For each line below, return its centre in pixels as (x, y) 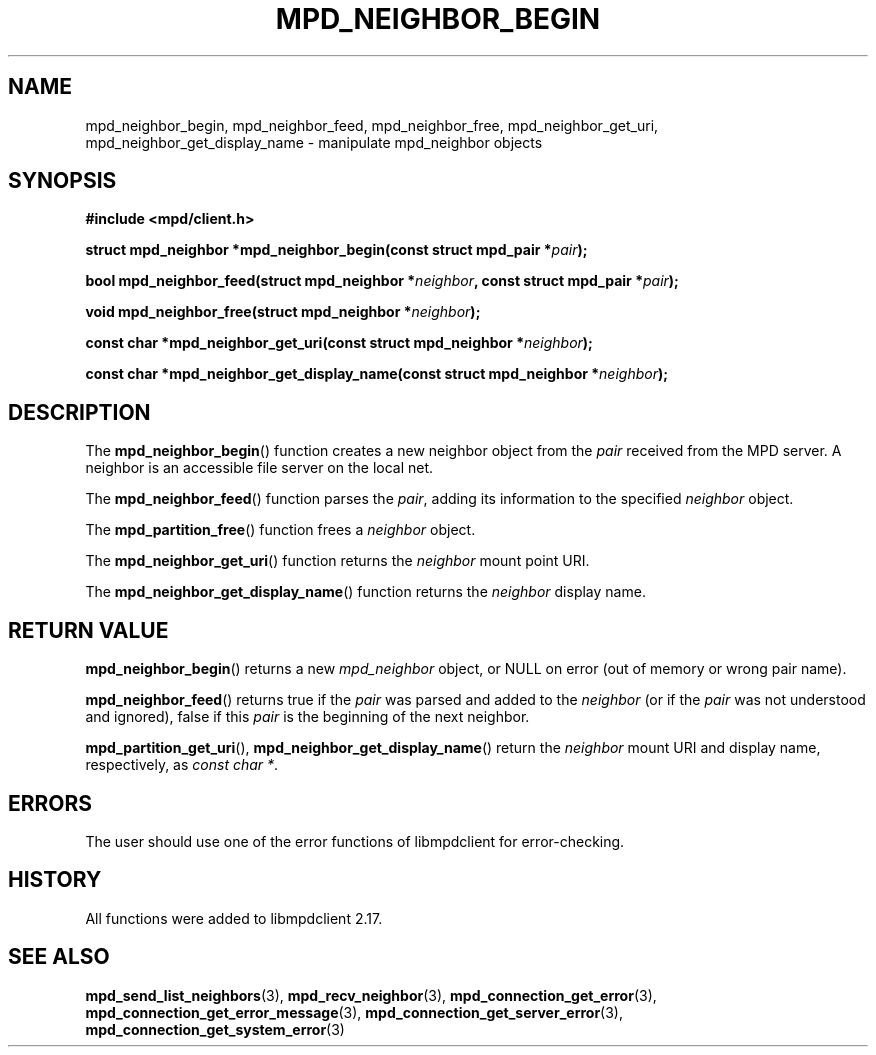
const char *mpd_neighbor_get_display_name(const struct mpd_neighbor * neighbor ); (377, 374)
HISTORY (55, 880)
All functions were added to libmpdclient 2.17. (234, 918)
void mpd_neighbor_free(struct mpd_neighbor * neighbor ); (283, 312)
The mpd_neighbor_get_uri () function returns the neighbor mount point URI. (337, 561)
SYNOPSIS (62, 181)
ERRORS (50, 803)
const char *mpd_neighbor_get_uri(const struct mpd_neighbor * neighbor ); (339, 343)
